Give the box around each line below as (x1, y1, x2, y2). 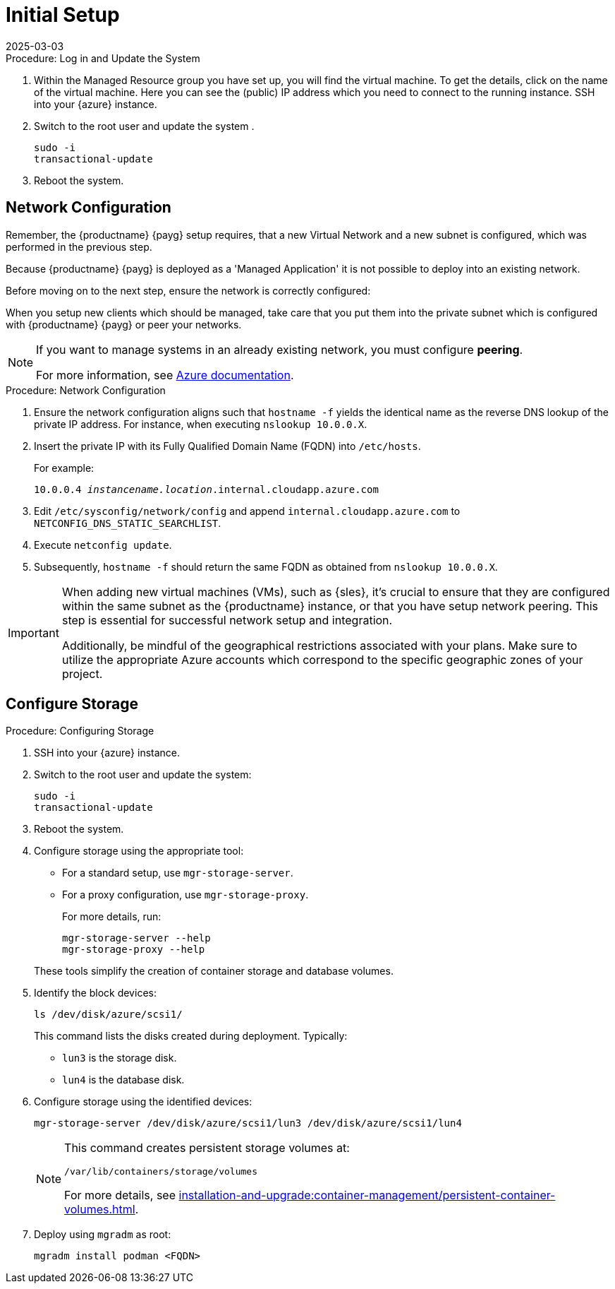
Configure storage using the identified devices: (34, 1095, 252, 1108)
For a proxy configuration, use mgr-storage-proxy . (62, 889, 309, 901)
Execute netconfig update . (34, 538, 172, 551)
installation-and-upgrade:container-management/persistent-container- (178, 1188, 556, 1203)
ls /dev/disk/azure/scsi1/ (34, 1009, 183, 1021)
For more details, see (64, 1188, 176, 1203)
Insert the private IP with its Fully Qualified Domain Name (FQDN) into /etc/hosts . (34, 439, 421, 452)
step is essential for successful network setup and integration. (61, 612, 393, 627)
